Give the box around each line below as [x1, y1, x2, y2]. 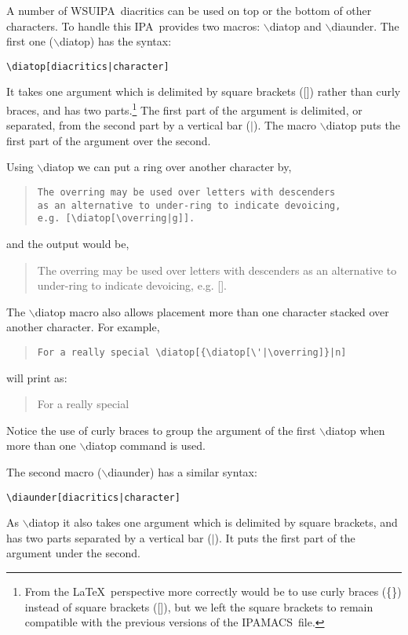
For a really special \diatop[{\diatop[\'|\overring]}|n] [37, 347, 347, 358]
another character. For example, [6, 319, 160, 335]
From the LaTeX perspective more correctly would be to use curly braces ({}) [24, 583, 402, 600]
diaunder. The [331, 17, 399, 34]
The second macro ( [6, 464, 102, 480]
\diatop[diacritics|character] [6, 60, 169, 72]
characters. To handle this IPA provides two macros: [6, 17, 260, 34]
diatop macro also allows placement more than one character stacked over [35, 303, 389, 319]
